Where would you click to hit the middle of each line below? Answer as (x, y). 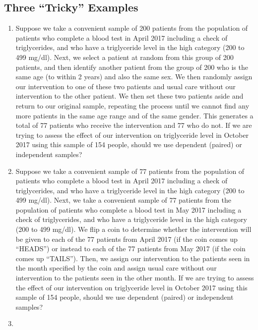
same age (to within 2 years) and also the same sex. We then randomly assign (134, 77)
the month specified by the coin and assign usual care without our (116, 268)
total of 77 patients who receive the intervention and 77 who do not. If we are (134, 125)
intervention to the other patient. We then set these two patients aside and (129, 96)
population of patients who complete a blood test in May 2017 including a (129, 209)
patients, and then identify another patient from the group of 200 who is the (132, 67)
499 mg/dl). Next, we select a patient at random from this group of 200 (125, 57)
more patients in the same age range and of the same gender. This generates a (134, 115)
